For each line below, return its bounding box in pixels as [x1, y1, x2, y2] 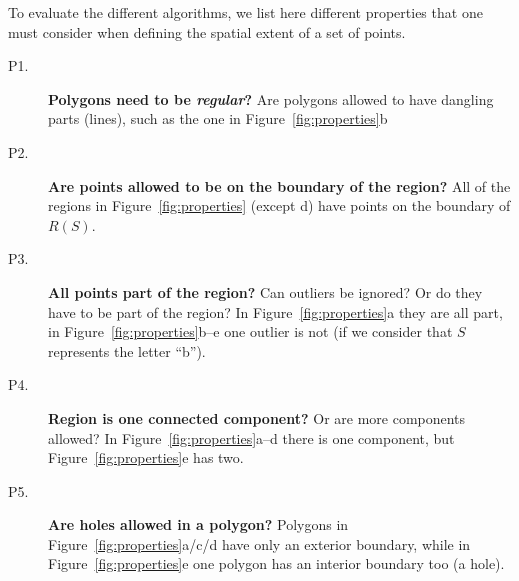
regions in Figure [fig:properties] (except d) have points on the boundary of [48, 195, 511, 216]
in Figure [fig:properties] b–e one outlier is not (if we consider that [48, 321, 453, 342]
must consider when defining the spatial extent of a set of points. [8, 21, 406, 42]
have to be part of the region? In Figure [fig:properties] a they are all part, [48, 301, 503, 322]
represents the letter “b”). [48, 340, 206, 361]
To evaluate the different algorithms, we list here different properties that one [8, 2, 483, 22]
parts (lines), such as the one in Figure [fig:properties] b [48, 108, 388, 129]
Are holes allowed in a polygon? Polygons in [48, 514, 349, 535]
